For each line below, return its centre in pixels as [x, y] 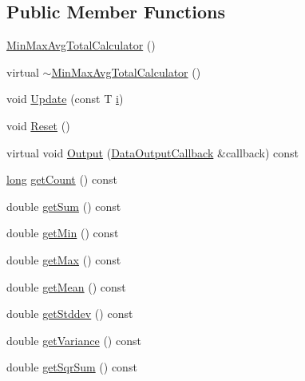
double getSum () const [64, 206]
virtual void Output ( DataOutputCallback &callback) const [152, 152]
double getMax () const [64, 259]
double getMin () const [63, 233]
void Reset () [38, 125]
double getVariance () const [74, 340]
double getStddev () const [70, 314]
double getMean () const [66, 286]
